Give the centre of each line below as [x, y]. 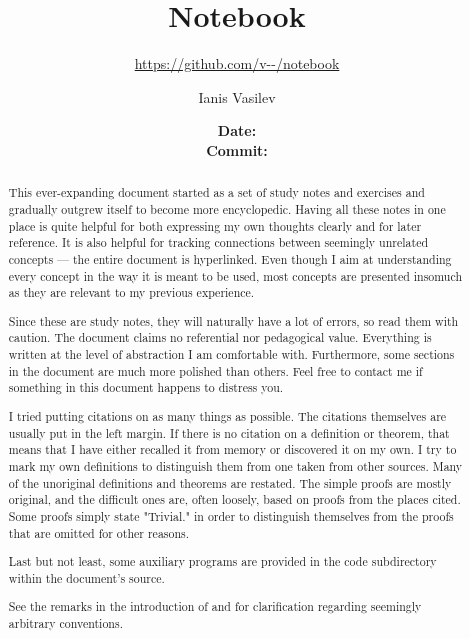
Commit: [237, 149]
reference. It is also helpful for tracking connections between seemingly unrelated [218, 242]
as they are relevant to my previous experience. [131, 292]
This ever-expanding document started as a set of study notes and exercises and [216, 192]
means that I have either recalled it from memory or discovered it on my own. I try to [232, 449]
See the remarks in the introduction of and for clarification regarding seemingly [215, 606]
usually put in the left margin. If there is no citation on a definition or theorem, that [229, 432]
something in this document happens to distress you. [146, 387]
